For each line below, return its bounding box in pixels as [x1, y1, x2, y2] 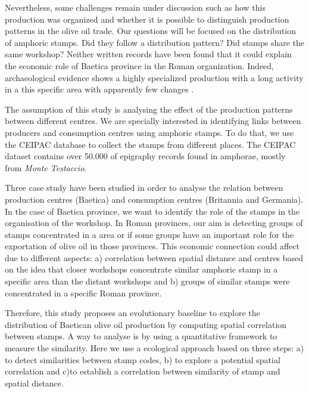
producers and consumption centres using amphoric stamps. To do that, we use [5, 126, 294, 138]
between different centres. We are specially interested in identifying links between [5, 115, 301, 127]
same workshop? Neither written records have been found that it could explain [5, 48, 292, 60]
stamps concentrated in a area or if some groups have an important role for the [5, 228, 294, 240]
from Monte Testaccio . [5, 161, 87, 174]
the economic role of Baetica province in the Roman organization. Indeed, [5, 59, 274, 72]
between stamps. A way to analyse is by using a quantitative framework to [5, 330, 277, 342]
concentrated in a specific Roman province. [5, 286, 162, 299]
